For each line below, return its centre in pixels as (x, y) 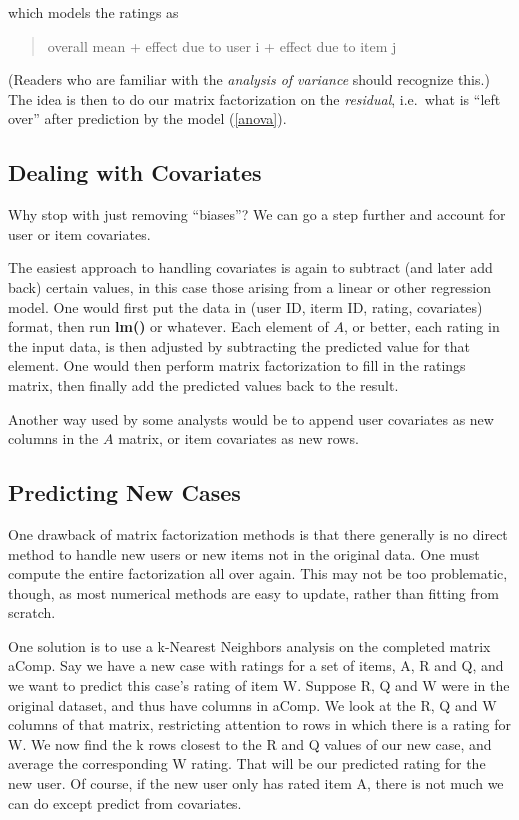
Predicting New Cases (124, 492)
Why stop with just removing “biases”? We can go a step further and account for (257, 214)
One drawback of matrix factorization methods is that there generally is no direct (258, 533)
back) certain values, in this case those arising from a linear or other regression (250, 286)
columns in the (53, 438)
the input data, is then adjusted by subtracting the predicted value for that (239, 345)
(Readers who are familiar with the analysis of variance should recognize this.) (249, 79)
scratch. (32, 612)
